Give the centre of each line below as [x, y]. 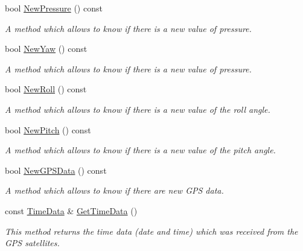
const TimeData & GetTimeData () [71, 210]
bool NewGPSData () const [56, 170]
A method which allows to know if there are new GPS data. [114, 190]
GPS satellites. [32, 243]
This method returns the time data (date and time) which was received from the [151, 231]
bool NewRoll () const [46, 89]
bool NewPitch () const [48, 129]
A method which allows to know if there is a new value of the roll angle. [138, 109]
